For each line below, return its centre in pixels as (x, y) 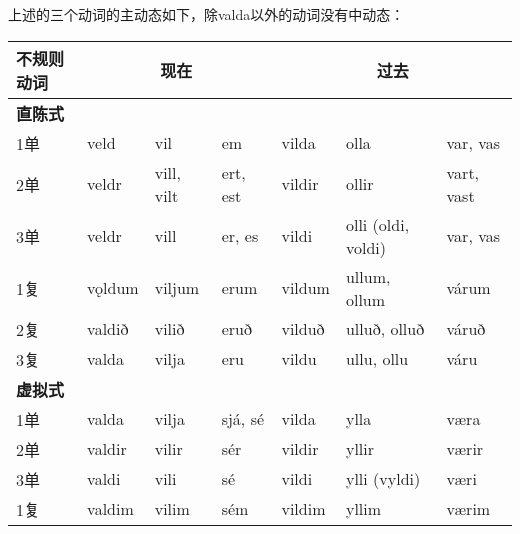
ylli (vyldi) (383, 479)
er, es (240, 236)
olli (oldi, (377, 224)
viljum (177, 288)
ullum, (368, 276)
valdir (107, 449)
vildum (305, 288)
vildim (303, 509)
